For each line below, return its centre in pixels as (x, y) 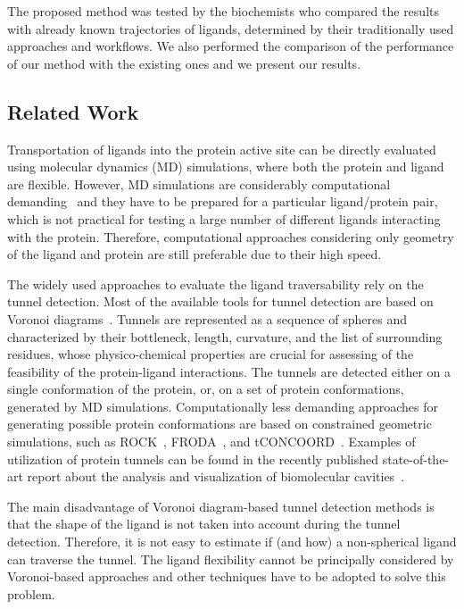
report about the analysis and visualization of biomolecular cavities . (216, 476)
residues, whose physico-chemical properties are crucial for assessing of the (211, 354)
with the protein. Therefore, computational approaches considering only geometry (231, 236)
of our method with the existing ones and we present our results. (184, 63)
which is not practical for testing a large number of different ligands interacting (224, 218)
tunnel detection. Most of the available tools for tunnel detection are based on (220, 301)
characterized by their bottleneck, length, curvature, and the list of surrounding (225, 336)
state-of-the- (416, 459)
